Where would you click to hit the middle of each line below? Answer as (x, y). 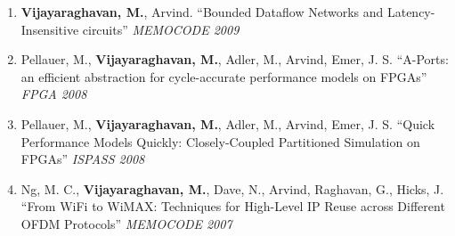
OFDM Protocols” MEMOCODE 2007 (126, 223)
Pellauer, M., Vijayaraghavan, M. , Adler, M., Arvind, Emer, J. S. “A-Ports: (235, 59)
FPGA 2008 (54, 94)
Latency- (411, 12)
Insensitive (50, 29)
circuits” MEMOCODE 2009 (161, 29)
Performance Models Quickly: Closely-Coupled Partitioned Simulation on (220, 141)
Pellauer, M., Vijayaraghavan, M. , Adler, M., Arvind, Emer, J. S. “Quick (228, 123)
